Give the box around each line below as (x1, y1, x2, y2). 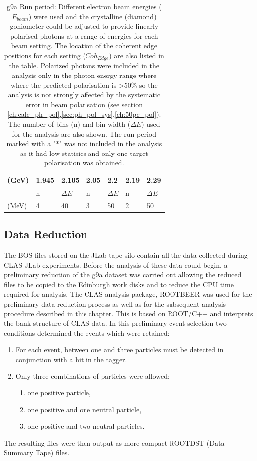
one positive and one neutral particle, (27, 404, 142, 414)
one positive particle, (27, 387, 91, 398)
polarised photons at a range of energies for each (10, 30, 158, 41)
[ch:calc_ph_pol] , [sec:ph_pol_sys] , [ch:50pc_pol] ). (7, 109, 161, 119)
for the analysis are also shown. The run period (12, 128, 157, 139)
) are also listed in (109, 50, 164, 60)
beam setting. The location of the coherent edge (11, 40, 157, 51)
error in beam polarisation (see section (25, 99, 143, 109)
